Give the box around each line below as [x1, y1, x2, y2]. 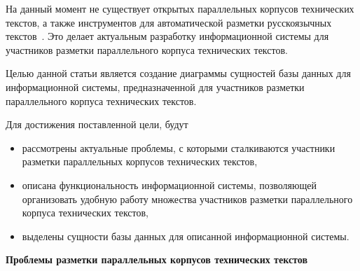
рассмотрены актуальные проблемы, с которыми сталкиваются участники [22, 140, 335, 155]
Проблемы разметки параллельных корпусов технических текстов [6, 252, 308, 267]
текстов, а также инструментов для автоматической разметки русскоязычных [6, 15, 332, 29]
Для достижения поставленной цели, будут [6, 117, 188, 132]
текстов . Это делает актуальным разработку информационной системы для [6, 29, 329, 43]
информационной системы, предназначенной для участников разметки [6, 79, 305, 94]
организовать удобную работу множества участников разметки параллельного [22, 191, 353, 206]
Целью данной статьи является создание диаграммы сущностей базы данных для [6, 66, 351, 81]
